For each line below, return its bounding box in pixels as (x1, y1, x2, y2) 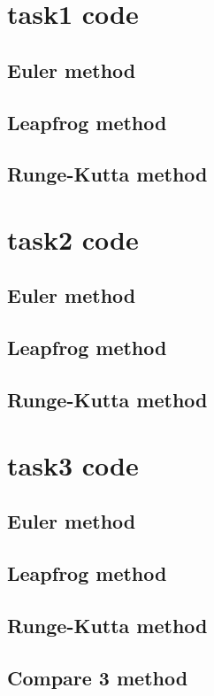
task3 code (7, 446, 139, 483)
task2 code (7, 220, 139, 257)
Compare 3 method (7, 663, 188, 691)
